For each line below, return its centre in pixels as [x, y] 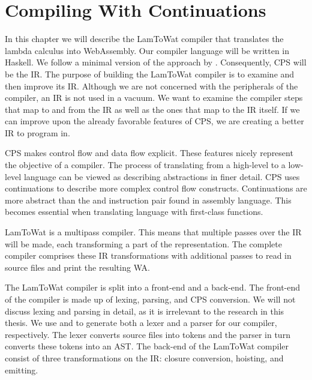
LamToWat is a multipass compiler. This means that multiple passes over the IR [153, 232]
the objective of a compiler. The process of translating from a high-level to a [145, 165]
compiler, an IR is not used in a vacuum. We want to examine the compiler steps [154, 98]
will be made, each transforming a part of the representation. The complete [143, 243]
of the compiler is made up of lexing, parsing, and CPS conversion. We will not [150, 299]
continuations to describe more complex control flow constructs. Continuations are [156, 188]
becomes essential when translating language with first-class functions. [134, 212]
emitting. [22, 369]
